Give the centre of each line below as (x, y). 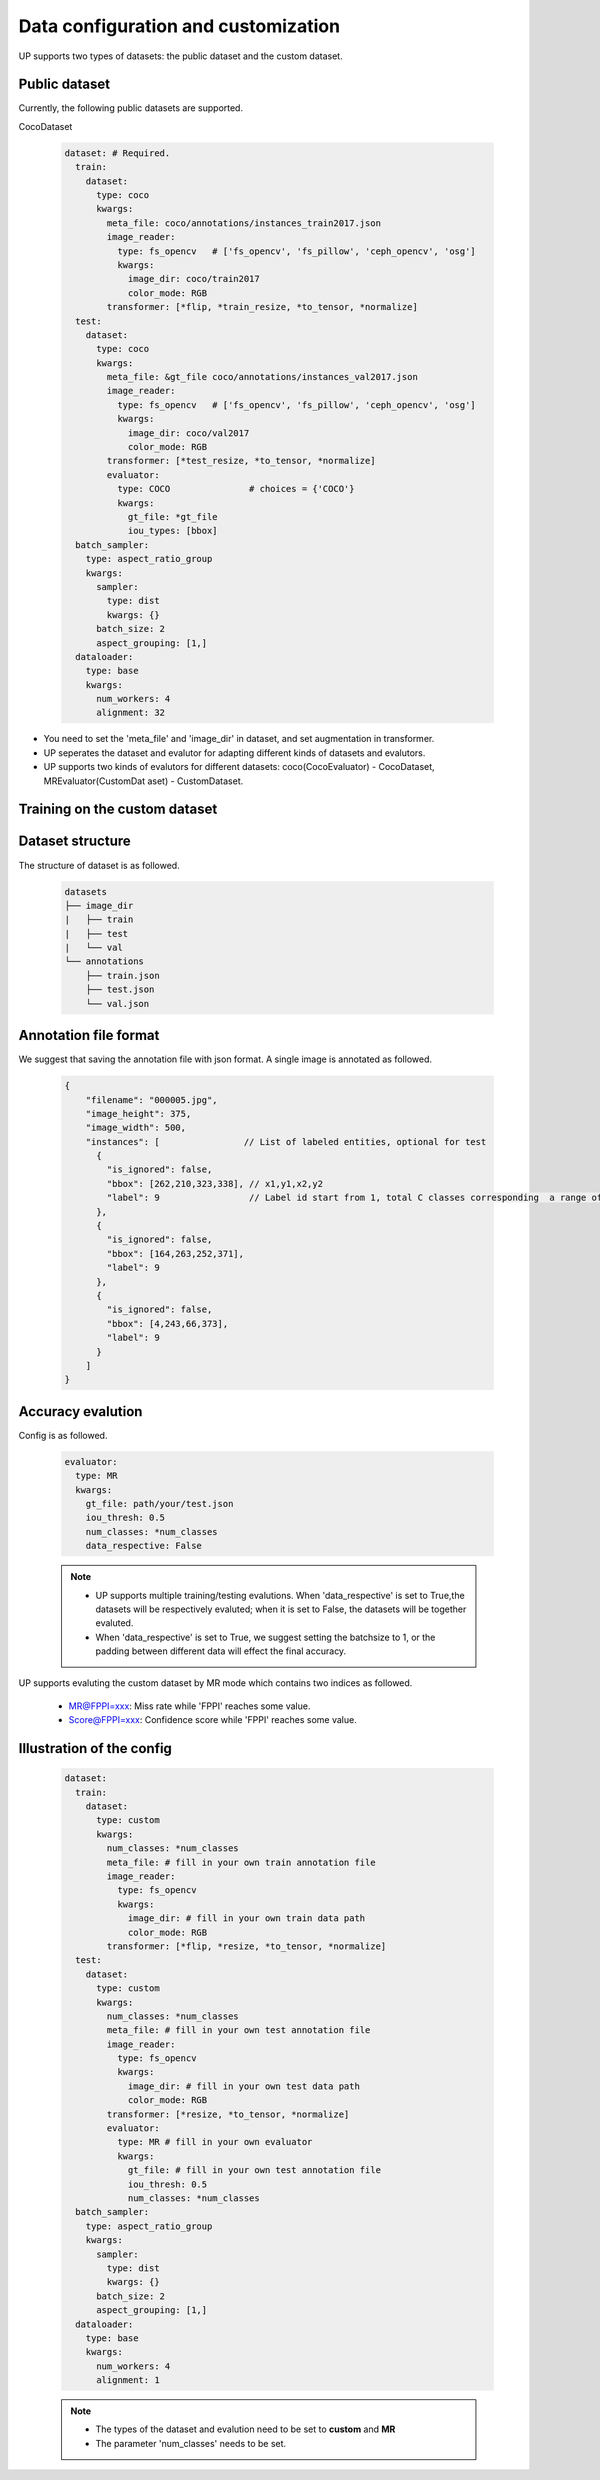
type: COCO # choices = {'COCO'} (235, 489)
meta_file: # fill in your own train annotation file (241, 1862)
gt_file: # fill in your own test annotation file (254, 2170)
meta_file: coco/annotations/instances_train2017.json (244, 223)
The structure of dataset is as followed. (99, 865)
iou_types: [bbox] (173, 531)
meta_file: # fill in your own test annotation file (238, 2030)
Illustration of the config (95, 1748)
